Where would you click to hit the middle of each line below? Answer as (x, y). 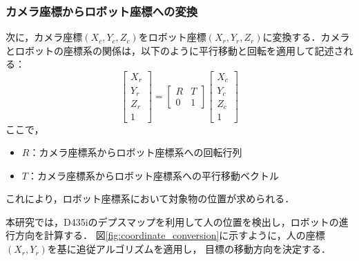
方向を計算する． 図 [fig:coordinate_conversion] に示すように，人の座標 (170, 235)
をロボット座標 (172, 37)
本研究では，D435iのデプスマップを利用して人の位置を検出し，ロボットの (172, 221)
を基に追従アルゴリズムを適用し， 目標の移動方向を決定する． (189, 249)
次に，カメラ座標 (44, 37)
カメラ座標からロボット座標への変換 (102, 11)
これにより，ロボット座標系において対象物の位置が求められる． (150, 199)
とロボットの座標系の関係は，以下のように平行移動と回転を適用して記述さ (175, 50)
